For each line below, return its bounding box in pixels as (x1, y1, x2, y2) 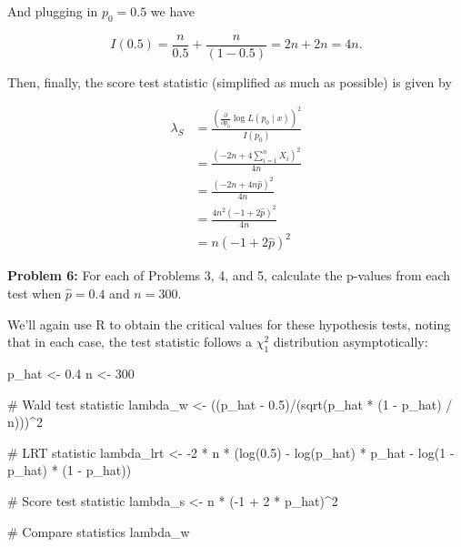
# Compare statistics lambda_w (7, 522, 190, 541)
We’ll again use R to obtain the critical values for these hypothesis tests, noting (7, 314, 451, 333)
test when (7, 284, 62, 302)
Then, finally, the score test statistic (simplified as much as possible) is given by (7, 72, 452, 91)
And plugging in (7, 2, 98, 20)
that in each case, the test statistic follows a (7, 332, 253, 351)
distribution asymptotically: (273, 332, 428, 351)
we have (150, 2, 195, 20)
